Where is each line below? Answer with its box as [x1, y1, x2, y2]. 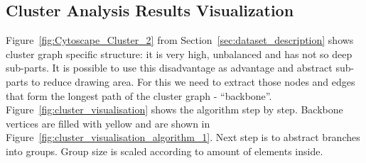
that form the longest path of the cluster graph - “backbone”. [6, 88, 272, 103]
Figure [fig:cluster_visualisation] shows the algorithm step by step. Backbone [6, 102, 343, 117]
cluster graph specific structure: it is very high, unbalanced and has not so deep [6, 46, 352, 61]
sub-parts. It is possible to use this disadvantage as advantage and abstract [6, 60, 333, 75]
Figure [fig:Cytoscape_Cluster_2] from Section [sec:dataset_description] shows [6, 33, 354, 47]
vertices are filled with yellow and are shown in [6, 116, 210, 130]
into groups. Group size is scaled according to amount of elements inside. [6, 143, 323, 158]
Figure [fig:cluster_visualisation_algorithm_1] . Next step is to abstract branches [6, 130, 360, 145]
